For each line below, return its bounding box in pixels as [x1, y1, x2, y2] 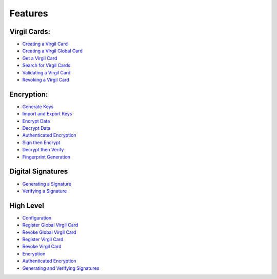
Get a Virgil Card [22, 55, 57, 61]
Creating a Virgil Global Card [22, 48, 83, 54]
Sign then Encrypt [22, 139, 61, 146]
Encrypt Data [22, 118, 50, 124]
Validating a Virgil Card [22, 69, 71, 75]
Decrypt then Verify [22, 147, 64, 153]
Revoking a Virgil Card [22, 77, 69, 83]
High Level [9, 201, 45, 210]
